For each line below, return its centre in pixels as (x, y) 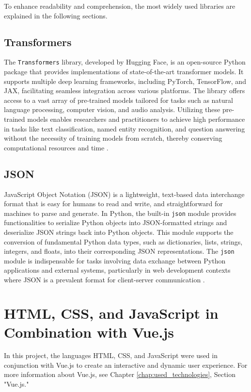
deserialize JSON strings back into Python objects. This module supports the (119, 232)
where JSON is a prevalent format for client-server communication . (104, 280)
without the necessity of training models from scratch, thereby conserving (113, 138)
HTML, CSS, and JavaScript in (111, 313)
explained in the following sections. (56, 15)
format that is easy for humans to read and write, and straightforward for (113, 204)
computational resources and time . (56, 147)
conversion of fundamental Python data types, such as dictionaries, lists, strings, (123, 241)
